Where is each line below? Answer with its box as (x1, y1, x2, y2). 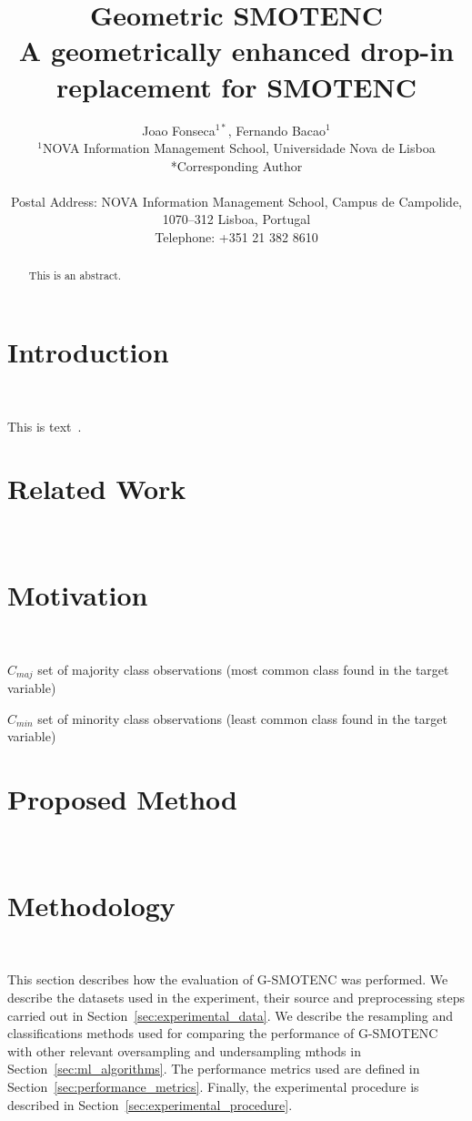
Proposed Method (7, 780, 237, 818)
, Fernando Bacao (227, 120, 326, 139)
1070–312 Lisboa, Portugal (162, 209, 311, 229)
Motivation (7, 576, 148, 614)
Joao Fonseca (142, 120, 216, 139)
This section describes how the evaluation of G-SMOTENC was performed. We (7, 970, 448, 989)
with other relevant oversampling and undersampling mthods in (7, 1041, 361, 1060)
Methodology (7, 886, 176, 923)
